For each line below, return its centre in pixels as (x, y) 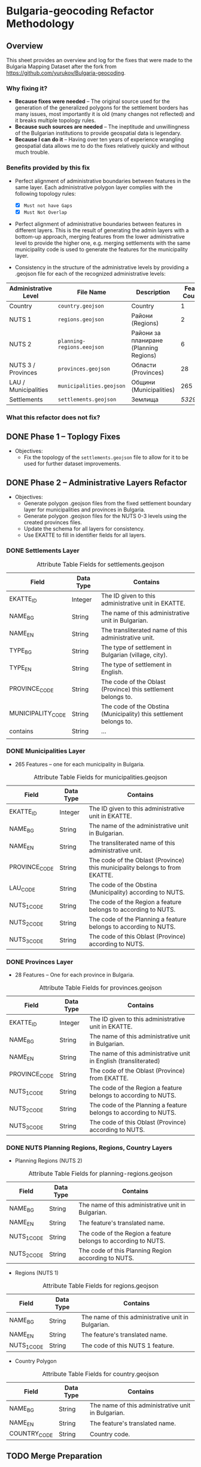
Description (153, 292)
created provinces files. (53, 522)
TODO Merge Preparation (54, 1456)
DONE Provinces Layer (40, 961)
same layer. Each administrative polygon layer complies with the (94, 187)
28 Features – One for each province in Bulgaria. (74, 975)
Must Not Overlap (45, 212)
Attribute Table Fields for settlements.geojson (100, 564)
